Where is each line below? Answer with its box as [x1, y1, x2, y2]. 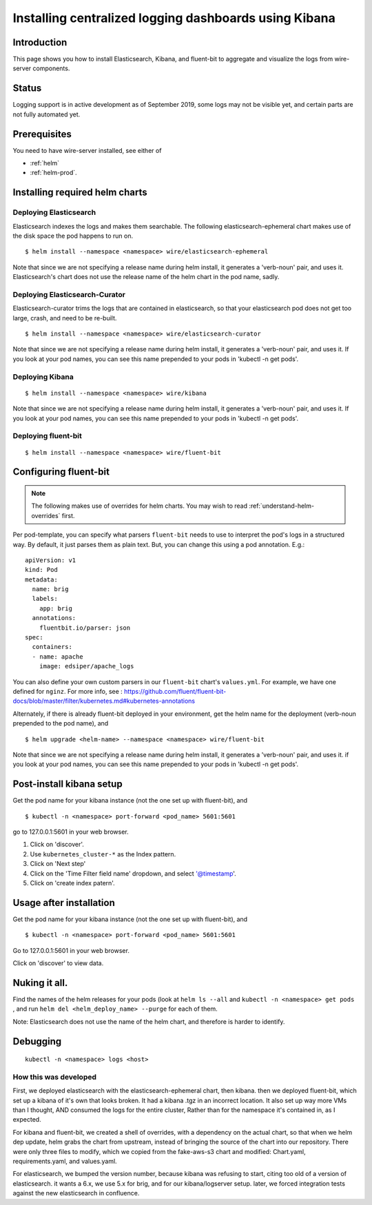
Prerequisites [12, 128, 72, 140]
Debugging [12, 1036, 62, 1047]
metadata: [25, 575, 58, 584]
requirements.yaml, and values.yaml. [12, 1157, 117, 1166]
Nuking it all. [12, 977, 68, 989]
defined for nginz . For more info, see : [12, 687, 123, 695]
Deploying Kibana [12, 372, 74, 382]
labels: [32, 595, 58, 603]
